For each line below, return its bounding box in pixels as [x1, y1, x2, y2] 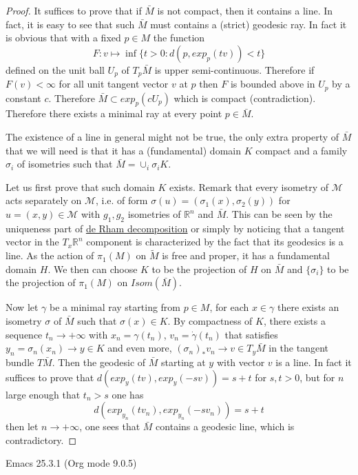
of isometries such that [17, 156, 113, 171]
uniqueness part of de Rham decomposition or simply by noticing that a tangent [6, 221, 345, 235]
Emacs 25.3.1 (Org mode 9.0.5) [6, 456, 137, 470]
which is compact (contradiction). [173, 90, 316, 105]
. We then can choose [48, 261, 138, 276]
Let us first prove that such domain [6, 179, 155, 194]
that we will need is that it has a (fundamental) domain [6, 143, 241, 157]
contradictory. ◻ [6, 432, 77, 447]
